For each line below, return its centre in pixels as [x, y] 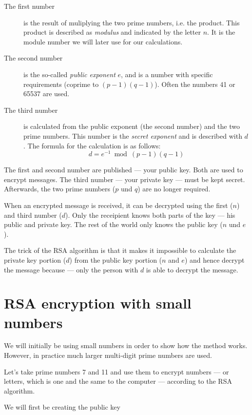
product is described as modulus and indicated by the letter [112, 32]
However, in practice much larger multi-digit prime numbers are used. [108, 355]
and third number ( [33, 215]
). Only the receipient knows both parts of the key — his [150, 215]
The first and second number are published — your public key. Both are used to [124, 170]
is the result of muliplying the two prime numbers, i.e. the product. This [132, 22]
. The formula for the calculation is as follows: [92, 145]
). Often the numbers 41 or [195, 84]
